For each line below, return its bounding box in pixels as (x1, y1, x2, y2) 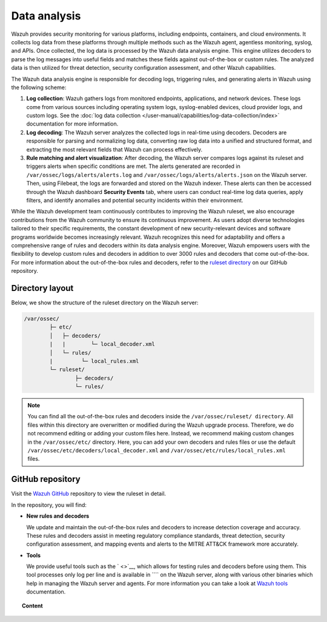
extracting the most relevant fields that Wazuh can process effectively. (26, 145, 203, 153)
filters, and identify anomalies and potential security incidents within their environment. (26, 196, 243, 204)
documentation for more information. (26, 120, 119, 127)
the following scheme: (11, 84, 67, 91)
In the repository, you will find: (11, 501, 87, 509)
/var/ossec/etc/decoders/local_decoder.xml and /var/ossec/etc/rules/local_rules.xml (27, 447, 286, 454)
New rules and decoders (26, 512, 90, 520)
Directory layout (11, 283, 74, 293)
